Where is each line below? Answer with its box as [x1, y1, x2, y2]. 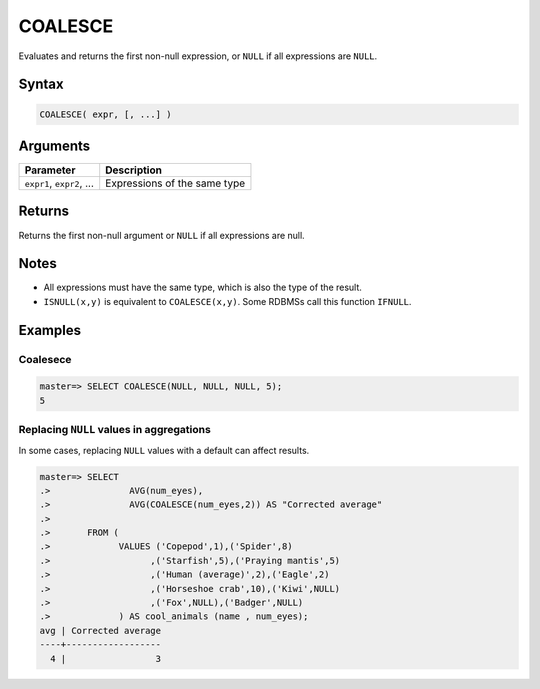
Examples [18, 321, 82, 339]
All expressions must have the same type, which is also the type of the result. [43, 281, 362, 294]
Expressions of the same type [105, 176, 245, 190]
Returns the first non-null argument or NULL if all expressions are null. [18, 229, 305, 241]
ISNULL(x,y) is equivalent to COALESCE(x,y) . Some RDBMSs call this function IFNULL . [43, 295, 412, 307]
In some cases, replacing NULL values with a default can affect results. [18, 444, 310, 456]
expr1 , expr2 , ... [24, 176, 95, 190]
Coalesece [18, 352, 72, 366]
